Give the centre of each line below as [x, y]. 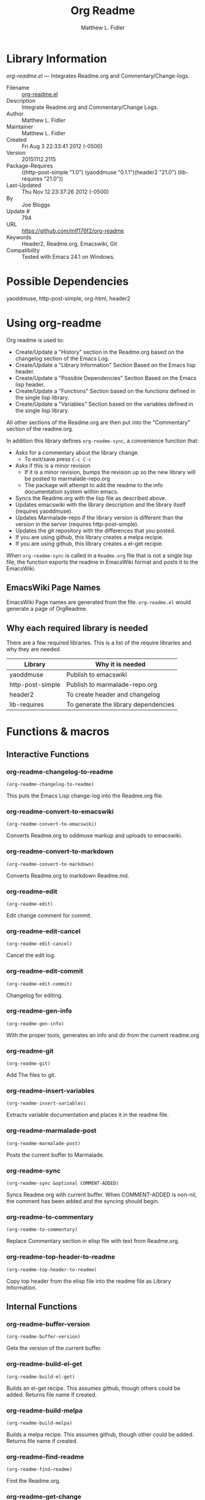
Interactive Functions [48, 754]
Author [15, 113]
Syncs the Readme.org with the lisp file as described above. [91, 498]
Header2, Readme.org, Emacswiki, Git [69, 244]
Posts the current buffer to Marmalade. [55, 1155]
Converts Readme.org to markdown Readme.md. [68, 875]
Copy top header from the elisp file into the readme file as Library [89, 1281]
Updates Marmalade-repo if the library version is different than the [99, 517]
